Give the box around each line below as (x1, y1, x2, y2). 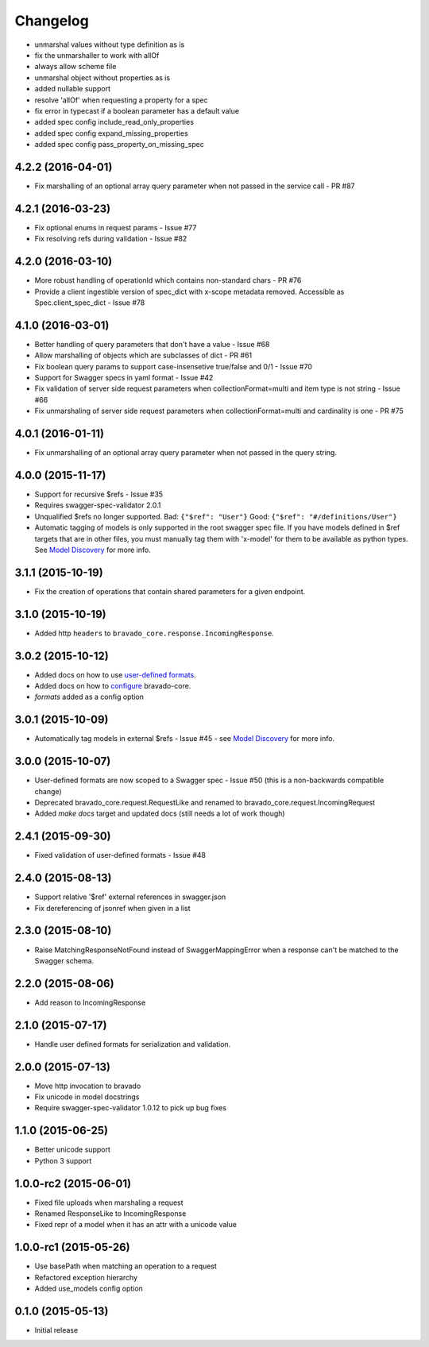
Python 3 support (34, 1156, 92, 1165)
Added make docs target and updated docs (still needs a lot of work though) (34, 809, 285, 818)
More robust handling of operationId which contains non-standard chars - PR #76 (34, 276, 302, 285)
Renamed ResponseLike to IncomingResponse (34, 1209, 187, 1218)
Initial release (34, 1326, 79, 1335)
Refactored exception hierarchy (34, 1272, 138, 1282)
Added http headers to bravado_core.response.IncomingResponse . (34, 628, 274, 638)
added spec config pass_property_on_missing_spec (34, 140, 204, 149)
